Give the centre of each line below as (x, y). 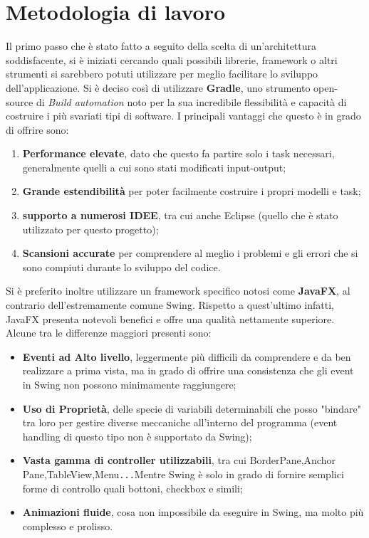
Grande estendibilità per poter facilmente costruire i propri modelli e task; (192, 191)
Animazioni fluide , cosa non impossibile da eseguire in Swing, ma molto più (193, 512)
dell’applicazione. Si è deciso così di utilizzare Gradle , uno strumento (158, 87)
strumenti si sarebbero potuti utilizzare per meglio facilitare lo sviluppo (162, 74)
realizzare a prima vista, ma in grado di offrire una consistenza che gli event (188, 370)
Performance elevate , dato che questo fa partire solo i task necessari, (178, 153)
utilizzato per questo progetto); (90, 229)
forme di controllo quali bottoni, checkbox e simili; (132, 488)
